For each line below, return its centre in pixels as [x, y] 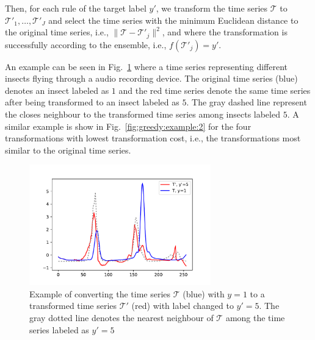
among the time [255, 318]
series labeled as [59, 329]
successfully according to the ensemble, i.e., [86, 44]
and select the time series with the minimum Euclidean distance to [173, 20]
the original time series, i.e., [57, 32]
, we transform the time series [212, 8]
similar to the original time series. [68, 150]
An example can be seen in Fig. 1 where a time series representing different [147, 66]
